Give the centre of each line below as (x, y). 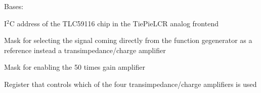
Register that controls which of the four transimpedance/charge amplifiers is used (130, 84)
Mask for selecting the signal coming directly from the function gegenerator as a (128, 40)
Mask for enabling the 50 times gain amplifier (75, 67)
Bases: (14, 6)
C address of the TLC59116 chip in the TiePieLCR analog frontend (114, 23)
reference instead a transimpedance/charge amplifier (85, 50)
